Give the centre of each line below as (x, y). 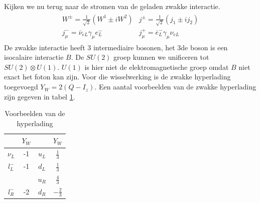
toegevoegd (21, 87)
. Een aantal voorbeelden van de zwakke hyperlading (175, 87)
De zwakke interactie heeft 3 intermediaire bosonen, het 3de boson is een (116, 47)
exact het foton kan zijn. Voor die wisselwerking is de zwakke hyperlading (117, 77)
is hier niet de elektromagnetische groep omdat (157, 67)
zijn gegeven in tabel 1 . (40, 96)
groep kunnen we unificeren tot (161, 57)
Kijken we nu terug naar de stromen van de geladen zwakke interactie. (112, 6)
